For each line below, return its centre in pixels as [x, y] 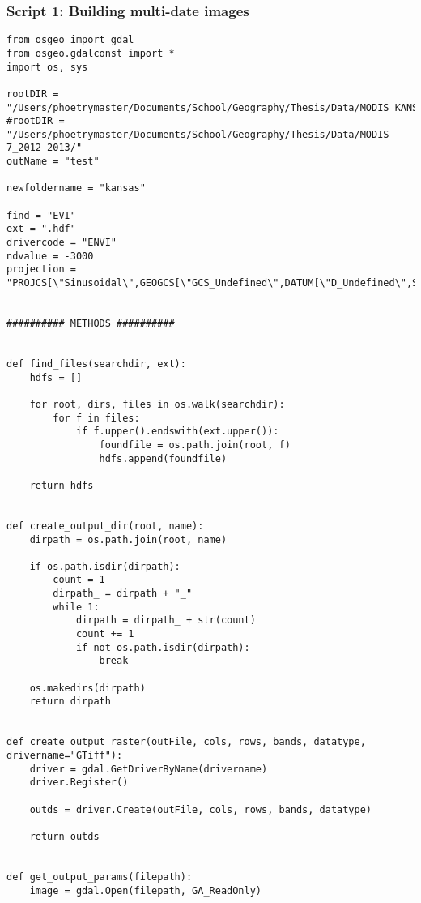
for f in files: [96, 418]
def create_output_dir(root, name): [105, 526]
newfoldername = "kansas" [76, 188]
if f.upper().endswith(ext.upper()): [177, 432]
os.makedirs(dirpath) [87, 688]
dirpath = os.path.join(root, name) [128, 539]
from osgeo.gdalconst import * [91, 53]
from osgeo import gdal [70, 40]
